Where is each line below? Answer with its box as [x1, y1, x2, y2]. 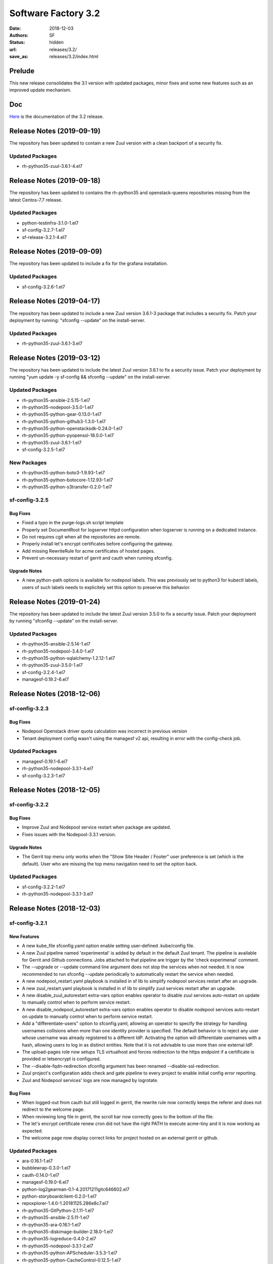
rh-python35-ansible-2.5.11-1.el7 [22, 1214, 89, 1221]
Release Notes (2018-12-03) [9, 904, 101, 913]
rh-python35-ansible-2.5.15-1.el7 [22, 397, 90, 403]
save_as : [9, 54, 29, 60]
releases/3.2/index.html [49, 54, 99, 60]
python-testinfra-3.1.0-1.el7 [22, 220, 79, 226]
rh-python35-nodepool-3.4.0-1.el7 [22, 648, 95, 654]
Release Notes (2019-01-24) [9, 597, 101, 606]
